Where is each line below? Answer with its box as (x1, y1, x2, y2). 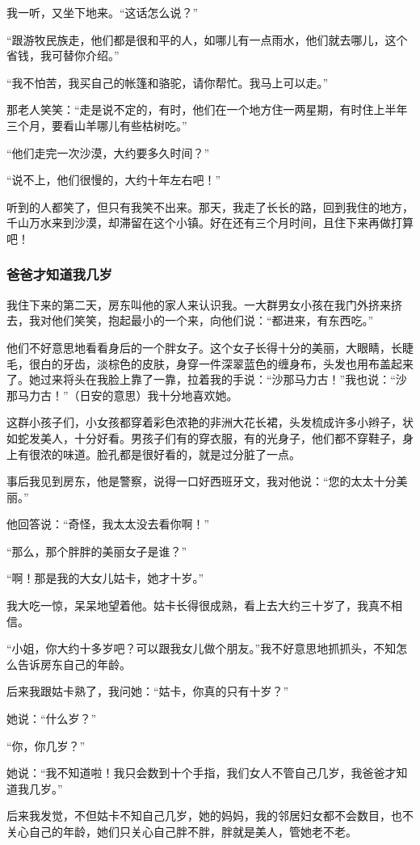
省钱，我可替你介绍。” (6, 47, 120, 64)
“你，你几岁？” (6, 737, 86, 754)
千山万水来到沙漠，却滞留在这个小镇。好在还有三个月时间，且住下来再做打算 (6, 214, 414, 231)
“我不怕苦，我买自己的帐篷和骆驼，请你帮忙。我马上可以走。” (6, 74, 329, 90)
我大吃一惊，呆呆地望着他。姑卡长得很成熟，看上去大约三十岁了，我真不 (6, 597, 391, 614)
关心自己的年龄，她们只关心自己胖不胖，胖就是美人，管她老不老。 (6, 823, 357, 839)
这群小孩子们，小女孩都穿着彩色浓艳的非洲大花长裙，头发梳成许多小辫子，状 (6, 414, 414, 431)
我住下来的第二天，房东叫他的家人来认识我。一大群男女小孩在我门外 (6, 296, 368, 313)
